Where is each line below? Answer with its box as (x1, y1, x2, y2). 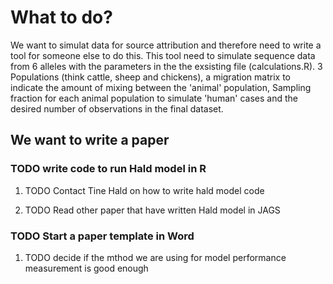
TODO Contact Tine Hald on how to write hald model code (24, 184, 265, 196)
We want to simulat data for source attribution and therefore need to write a (10, 39, 322, 51)
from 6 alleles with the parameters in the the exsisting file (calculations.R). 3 (10, 60, 323, 72)
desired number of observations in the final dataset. (10, 102, 224, 115)
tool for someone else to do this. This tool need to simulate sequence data (10, 49, 316, 61)
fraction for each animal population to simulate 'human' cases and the (10, 92, 298, 104)
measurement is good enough (24, 262, 149, 274)
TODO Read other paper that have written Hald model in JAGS (24, 204, 281, 216)
